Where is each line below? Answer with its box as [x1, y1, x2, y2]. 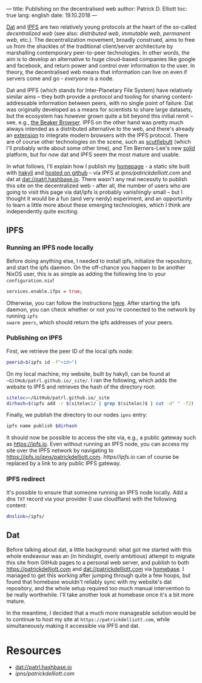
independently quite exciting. [6, 208, 79, 215]
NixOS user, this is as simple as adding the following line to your [6, 270, 166, 278]
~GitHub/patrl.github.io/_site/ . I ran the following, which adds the [6, 376, 177, 384]
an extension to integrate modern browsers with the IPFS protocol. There [6, 132, 189, 139]
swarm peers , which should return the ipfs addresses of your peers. [6, 318, 174, 326]
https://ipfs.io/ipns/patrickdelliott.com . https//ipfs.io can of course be [6, 453, 180, 461]
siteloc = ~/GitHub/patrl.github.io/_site [6, 395, 110, 401]
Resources [6, 644, 62, 657]
